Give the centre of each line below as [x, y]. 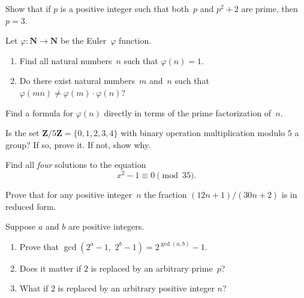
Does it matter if [50, 268]
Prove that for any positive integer [69, 195]
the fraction [165, 195]
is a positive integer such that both [124, 8]
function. [135, 40]
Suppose [21, 226]
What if [34, 288]
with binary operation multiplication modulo [203, 133]
